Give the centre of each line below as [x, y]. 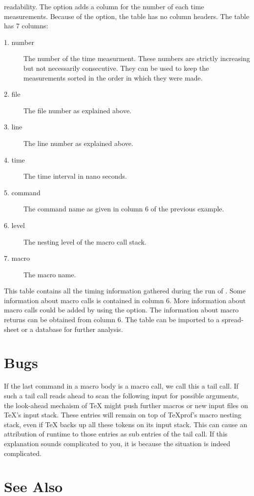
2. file [12, 94]
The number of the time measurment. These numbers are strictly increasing [137, 58]
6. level [14, 225]
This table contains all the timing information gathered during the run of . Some [125, 291]
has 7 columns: [26, 26]
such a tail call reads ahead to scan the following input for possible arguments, [122, 395]
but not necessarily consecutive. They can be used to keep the [116, 68]
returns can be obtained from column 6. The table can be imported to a [112, 320]
